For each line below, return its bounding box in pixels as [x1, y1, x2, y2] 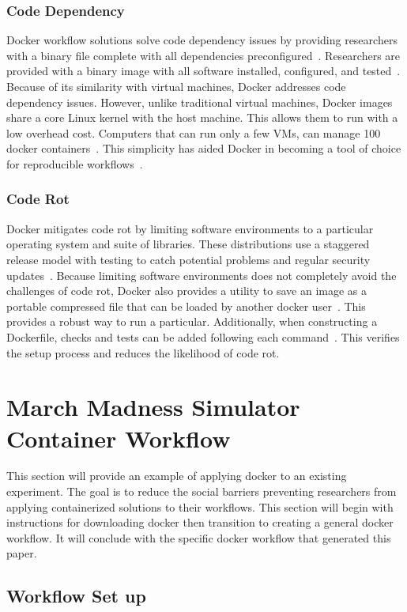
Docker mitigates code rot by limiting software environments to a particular [6, 220, 374, 236]
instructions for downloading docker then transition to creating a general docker [6, 514, 394, 531]
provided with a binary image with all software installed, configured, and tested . [6, 62, 401, 79]
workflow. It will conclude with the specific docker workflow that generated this [6, 529, 391, 546]
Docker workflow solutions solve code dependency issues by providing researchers [6, 32, 398, 48]
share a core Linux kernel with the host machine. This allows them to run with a [6, 109, 398, 126]
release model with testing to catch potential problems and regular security [6, 251, 371, 267]
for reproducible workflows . [6, 155, 143, 172]
